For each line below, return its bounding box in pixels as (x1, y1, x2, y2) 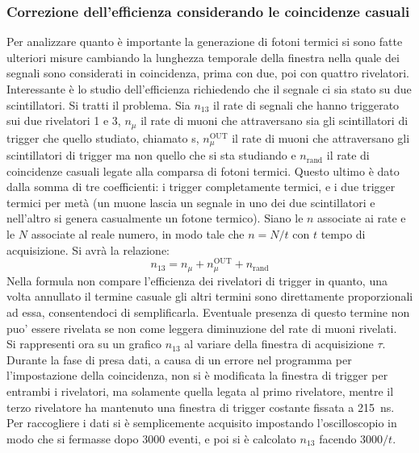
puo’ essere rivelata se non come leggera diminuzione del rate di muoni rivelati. (6, 319, 397, 336)
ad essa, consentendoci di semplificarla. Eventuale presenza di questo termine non (6, 303, 410, 320)
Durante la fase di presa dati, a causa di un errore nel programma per (6, 351, 352, 368)
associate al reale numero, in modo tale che (31, 226, 245, 243)
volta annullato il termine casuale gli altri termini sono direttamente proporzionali (6, 288, 413, 305)
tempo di (321, 226, 366, 243)
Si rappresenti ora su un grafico (6, 335, 162, 352)
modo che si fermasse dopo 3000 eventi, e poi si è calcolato (6, 430, 296, 447)
